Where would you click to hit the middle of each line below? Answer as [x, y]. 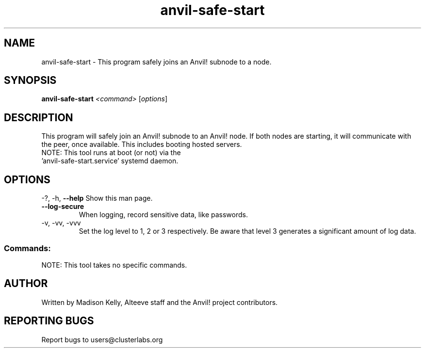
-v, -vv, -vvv [61, 223]
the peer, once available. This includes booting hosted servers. [142, 144]
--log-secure [63, 207]
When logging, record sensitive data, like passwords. [163, 215]
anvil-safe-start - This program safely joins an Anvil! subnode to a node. [156, 62]
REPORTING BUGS [49, 321]
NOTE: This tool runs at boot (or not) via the [111, 153]
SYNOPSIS [30, 80]
